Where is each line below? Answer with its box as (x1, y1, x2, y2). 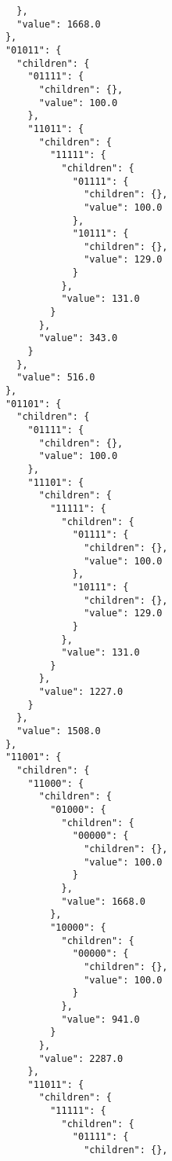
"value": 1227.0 (38, 686, 124, 698)
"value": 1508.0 (16, 726, 101, 737)
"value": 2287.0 (38, 1053, 124, 1064)
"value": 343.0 (38, 333, 118, 344)
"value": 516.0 (16, 372, 95, 384)
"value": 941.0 (61, 1013, 140, 1025)
